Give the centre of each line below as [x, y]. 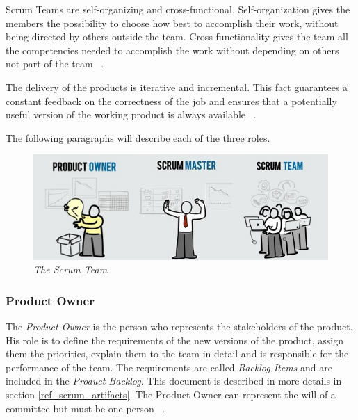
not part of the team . [55, 64]
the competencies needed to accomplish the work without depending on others [172, 50]
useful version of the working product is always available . [131, 114]
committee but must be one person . [86, 408]
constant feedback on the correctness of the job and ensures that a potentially [171, 100]
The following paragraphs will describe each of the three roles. [138, 137]
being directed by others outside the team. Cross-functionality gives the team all [177, 37]
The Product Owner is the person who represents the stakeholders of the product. [179, 326]
